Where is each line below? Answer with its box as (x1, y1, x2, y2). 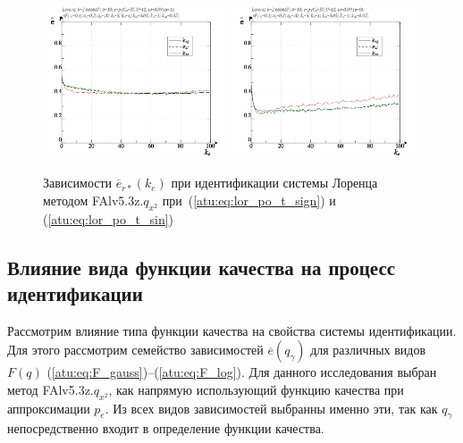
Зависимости (43, 173, 113, 192)
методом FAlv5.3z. (43, 190, 144, 209)
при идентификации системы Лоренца (171, 173, 378, 192)
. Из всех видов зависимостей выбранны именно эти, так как (105, 398, 438, 417)
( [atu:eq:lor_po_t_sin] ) (43, 209, 174, 228)
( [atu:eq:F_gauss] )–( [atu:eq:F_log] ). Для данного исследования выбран (46, 363, 437, 381)
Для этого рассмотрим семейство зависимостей (7, 340, 264, 359)
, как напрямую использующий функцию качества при (108, 380, 404, 398)
